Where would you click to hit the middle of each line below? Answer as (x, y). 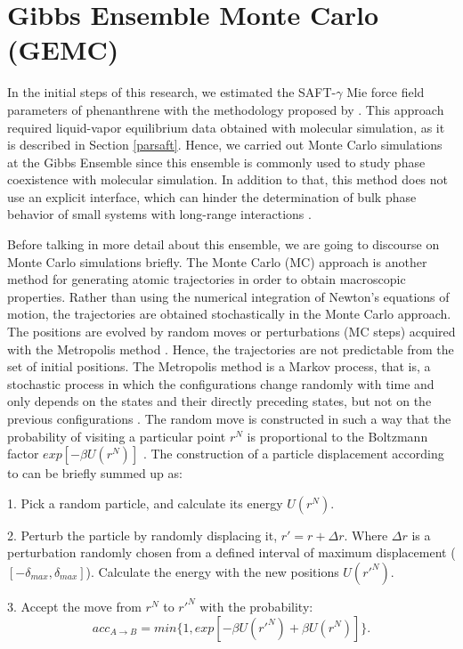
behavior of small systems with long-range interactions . (159, 214)
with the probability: (256, 606)
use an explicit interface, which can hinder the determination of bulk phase (212, 196)
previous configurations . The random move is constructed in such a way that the (229, 418)
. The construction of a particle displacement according (293, 454)
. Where (366, 535)
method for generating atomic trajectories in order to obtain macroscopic (207, 279)
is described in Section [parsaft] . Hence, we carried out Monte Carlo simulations (225, 145)
